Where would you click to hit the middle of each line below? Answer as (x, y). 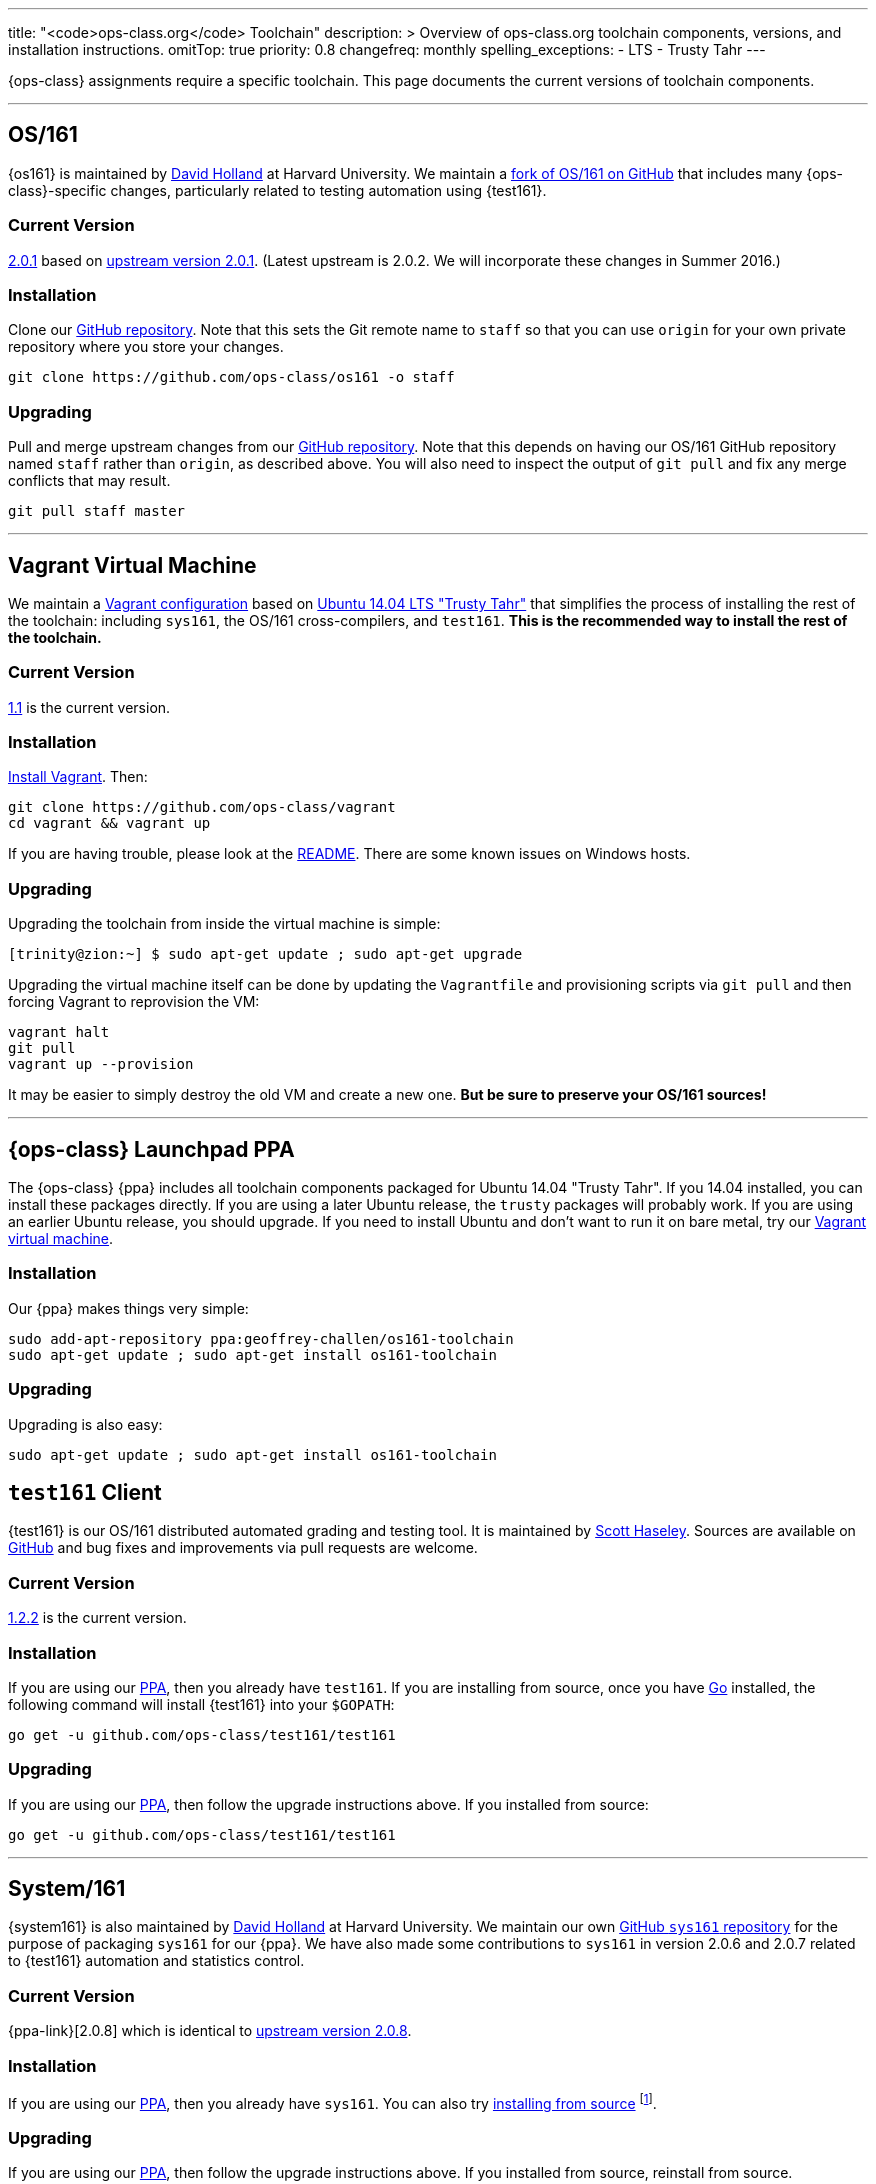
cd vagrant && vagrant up (109, 823)
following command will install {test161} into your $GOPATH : (201, 1704)
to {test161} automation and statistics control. (156, 1961)
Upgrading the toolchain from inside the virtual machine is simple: (224, 924)
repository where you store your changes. (146, 347)
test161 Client (85, 1492)
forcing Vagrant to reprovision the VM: (134, 1002)
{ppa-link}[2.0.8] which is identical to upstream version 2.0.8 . (210, 2031)
